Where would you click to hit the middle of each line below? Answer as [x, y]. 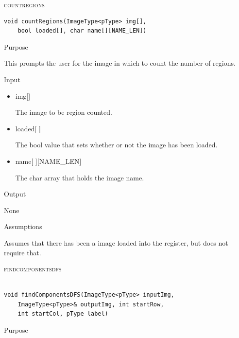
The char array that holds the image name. [80, 177]
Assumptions [23, 226]
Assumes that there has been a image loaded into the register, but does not [116, 242]
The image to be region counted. [64, 112]
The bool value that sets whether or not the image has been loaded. [116, 145]
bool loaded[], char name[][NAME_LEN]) [82, 31]
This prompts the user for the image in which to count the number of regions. [120, 63]
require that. [23, 252]
